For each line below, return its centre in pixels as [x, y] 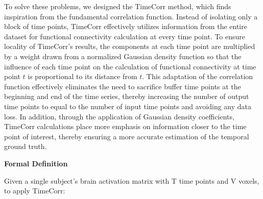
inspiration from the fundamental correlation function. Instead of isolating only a [131, 16]
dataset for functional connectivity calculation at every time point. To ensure [125, 36]
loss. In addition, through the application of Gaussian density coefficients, [119, 116]
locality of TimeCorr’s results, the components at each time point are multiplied [130, 46]
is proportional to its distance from [82, 76]
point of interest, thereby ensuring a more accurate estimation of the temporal [127, 136]
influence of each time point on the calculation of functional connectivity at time [130, 66]
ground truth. [26, 146]
